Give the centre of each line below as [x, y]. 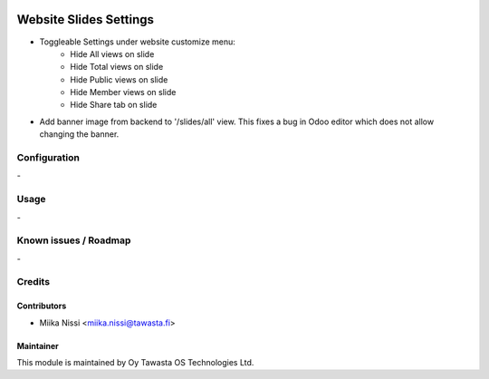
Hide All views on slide [112, 53]
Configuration [48, 158]
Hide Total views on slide [117, 67]
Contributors [42, 306]
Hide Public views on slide [119, 79]
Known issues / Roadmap [74, 240]
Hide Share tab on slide [114, 105]
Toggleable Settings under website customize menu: [137, 42]
